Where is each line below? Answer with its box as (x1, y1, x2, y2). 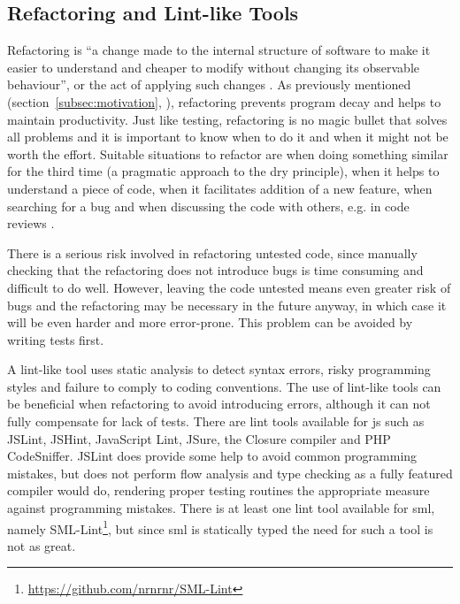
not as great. (7, 536, 76, 554)
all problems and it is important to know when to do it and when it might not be (7, 127, 448, 146)
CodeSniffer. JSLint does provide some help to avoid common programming (7, 447, 418, 465)
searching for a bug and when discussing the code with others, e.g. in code (7, 196, 410, 215)
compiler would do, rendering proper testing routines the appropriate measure (7, 481, 430, 500)
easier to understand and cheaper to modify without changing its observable (7, 57, 419, 76)
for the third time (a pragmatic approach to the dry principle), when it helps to (7, 162, 440, 180)
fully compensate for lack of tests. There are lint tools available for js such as (7, 412, 425, 431)
